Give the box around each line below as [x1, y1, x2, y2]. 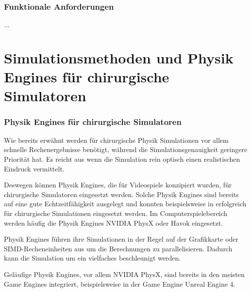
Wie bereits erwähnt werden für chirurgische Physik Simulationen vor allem [4, 135, 229, 145]
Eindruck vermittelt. [4, 163, 65, 173]
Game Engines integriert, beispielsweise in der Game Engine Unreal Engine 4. [4, 278, 235, 289]
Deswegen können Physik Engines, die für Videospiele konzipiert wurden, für [4, 180, 232, 190]
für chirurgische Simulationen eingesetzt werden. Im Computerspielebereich [4, 208, 228, 218]
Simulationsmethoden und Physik [4, 48, 234, 67]
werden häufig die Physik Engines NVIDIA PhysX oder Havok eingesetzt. [4, 217, 223, 228]
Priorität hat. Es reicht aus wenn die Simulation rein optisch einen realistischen [4, 154, 240, 164]
